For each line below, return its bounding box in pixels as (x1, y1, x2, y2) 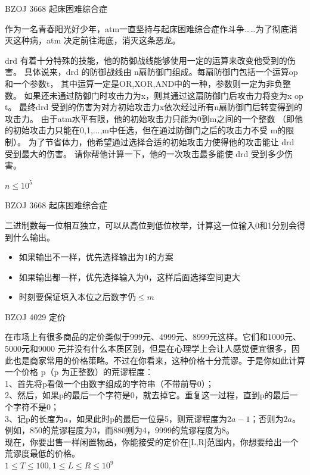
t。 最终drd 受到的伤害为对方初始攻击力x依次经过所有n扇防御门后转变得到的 (5, 101, 302, 113)
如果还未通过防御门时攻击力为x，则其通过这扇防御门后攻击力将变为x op (24, 89, 303, 101)
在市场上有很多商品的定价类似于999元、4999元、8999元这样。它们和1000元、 (5, 330, 301, 343)
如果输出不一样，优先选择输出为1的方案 (18, 251, 173, 263)
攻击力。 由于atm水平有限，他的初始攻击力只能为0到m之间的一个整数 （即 (5, 112, 295, 124)
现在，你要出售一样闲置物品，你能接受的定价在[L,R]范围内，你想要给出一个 (5, 435, 299, 448)
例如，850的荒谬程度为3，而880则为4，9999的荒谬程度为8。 (5, 424, 234, 436)
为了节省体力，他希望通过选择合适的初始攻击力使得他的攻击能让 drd (28, 135, 294, 148)
